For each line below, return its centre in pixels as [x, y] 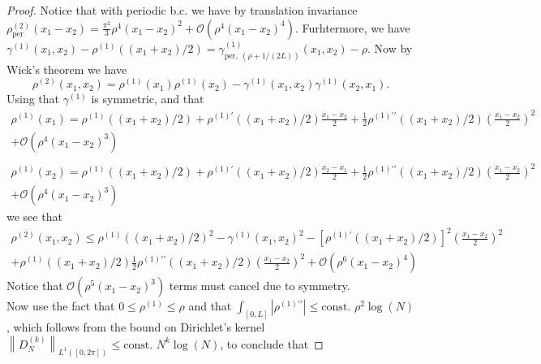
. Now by [390, 48]
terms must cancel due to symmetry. [260, 286]
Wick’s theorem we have [67, 69]
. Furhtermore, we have [353, 27]
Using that [33, 99]
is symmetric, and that [148, 99]
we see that [34, 217]
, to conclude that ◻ [272, 343]
